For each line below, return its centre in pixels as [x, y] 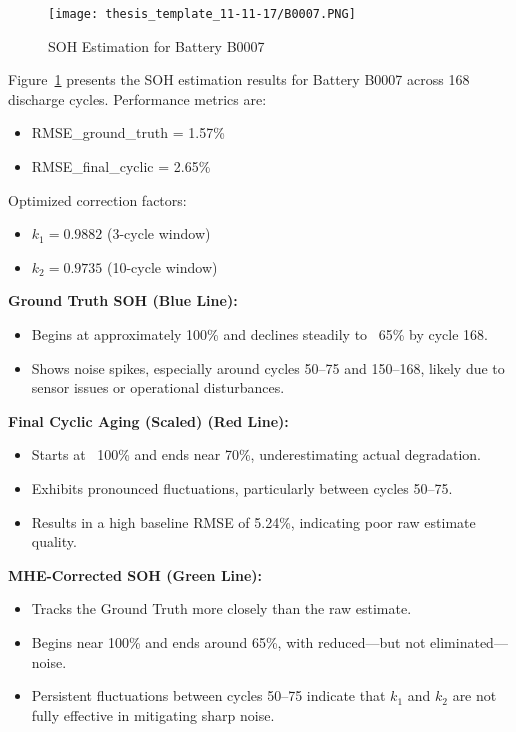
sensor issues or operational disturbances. [158, 387]
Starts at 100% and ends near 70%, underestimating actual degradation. [256, 454]
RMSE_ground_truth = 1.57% [128, 132]
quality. [54, 541]
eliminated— [469, 641]
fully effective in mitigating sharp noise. [153, 714]
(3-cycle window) [159, 233]
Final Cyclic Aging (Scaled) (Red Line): [148, 420]
